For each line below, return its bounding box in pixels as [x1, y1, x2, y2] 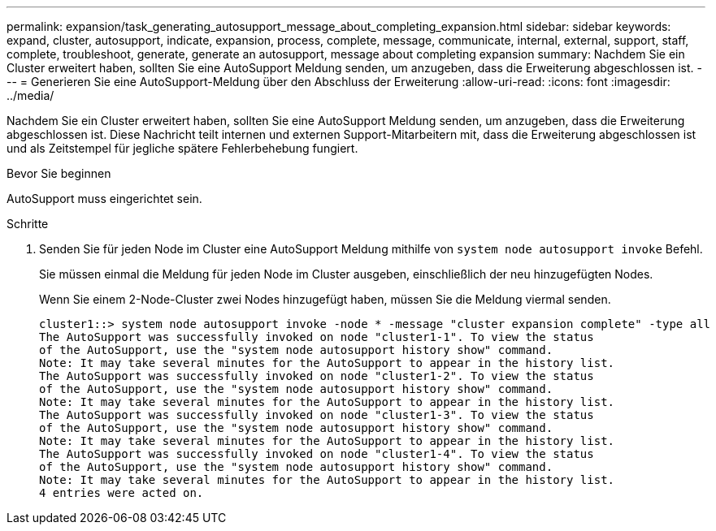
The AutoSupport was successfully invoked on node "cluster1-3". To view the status [39, 408, 594, 421]
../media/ [7, 88, 54, 102]
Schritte [7, 217, 49, 231]
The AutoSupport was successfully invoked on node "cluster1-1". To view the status [39, 330, 594, 343]
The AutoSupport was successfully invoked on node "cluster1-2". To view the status [39, 369, 594, 382]
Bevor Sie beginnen [7, 166, 111, 180]
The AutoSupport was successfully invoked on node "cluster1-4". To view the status [39, 447, 594, 460]
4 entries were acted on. [39, 486, 204, 499]
